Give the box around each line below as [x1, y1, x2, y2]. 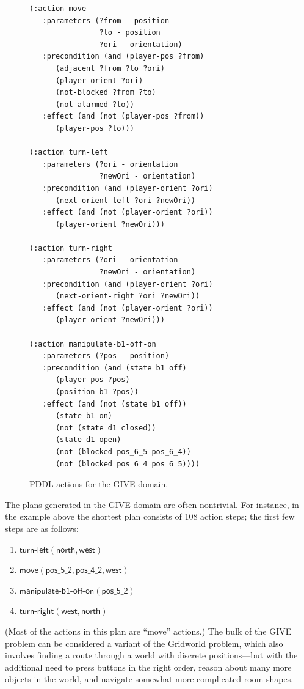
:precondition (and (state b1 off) [42, 363, 187, 372]
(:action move [29, 4, 87, 13]
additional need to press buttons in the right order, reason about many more [5, 660, 292, 673]
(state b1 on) [55, 411, 113, 421]
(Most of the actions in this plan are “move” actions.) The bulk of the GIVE [5, 624, 292, 637]
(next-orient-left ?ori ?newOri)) [55, 196, 196, 205]
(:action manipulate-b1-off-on [29, 339, 156, 348]
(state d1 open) [55, 435, 121, 444]
